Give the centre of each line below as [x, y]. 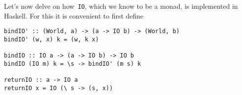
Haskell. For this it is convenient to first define [74, 15]
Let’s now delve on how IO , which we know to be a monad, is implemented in [121, 6]
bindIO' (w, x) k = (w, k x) [52, 39]
